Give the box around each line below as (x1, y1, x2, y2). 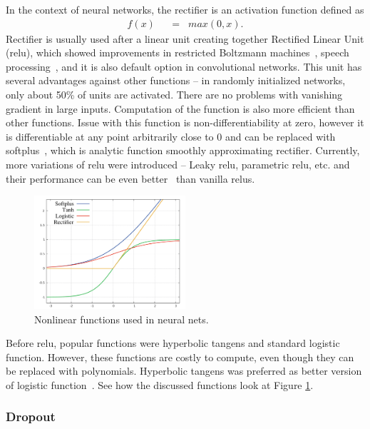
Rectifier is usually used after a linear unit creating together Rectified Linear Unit (6, 31, 364, 46)
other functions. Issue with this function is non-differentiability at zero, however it (6, 115, 364, 130)
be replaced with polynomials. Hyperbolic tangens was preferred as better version (6, 363, 362, 378)
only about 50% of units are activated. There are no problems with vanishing (6, 87, 343, 101)
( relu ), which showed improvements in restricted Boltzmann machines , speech (6, 45, 349, 60)
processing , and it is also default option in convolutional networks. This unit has (6, 59, 362, 74)
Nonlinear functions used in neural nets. (34, 311, 209, 326)
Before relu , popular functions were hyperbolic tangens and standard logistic (6, 335, 340, 350)
